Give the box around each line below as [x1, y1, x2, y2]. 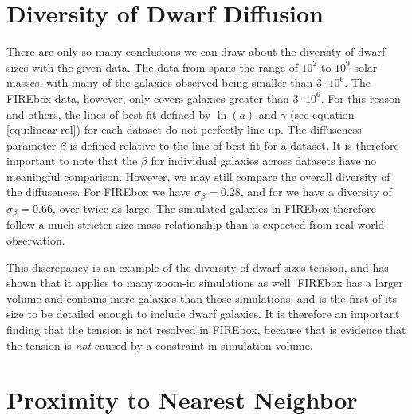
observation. [6, 231, 65, 248]
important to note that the [6, 152, 138, 169]
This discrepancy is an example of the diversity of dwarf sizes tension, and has [6, 258, 389, 275]
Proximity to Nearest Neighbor [6, 383, 358, 416]
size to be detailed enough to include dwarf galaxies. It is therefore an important [6, 305, 400, 322]
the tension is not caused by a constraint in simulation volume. [6, 336, 313, 353]
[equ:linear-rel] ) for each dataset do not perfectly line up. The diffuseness [6, 121, 362, 138]
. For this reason [320, 89, 401, 106]
